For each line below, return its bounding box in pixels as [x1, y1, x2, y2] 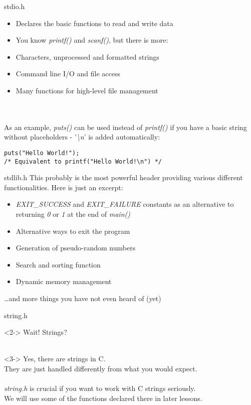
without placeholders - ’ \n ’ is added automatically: [4, 131, 160, 142]
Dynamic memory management [16, 276, 112, 287]
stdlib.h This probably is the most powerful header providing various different [4, 172, 243, 183]
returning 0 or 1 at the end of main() [16, 209, 130, 219]
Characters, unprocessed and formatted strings [16, 51, 159, 62]
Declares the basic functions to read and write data [16, 18, 173, 28]
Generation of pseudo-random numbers [16, 242, 136, 253]
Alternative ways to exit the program [16, 225, 130, 236]
